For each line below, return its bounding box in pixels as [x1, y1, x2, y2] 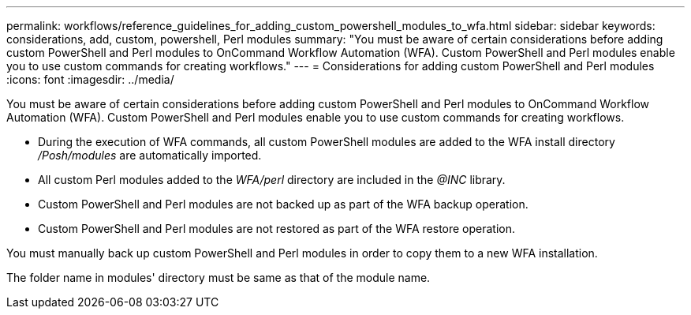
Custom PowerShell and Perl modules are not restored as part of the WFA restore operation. [38, 222, 516, 235]
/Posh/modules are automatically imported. [38, 148, 262, 162]
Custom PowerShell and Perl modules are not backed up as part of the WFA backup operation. [38, 197, 529, 211]
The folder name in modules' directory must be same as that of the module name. [6, 271, 431, 284]
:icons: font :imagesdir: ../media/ [6, 73, 174, 86]
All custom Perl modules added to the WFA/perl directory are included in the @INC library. [38, 173, 506, 186]
